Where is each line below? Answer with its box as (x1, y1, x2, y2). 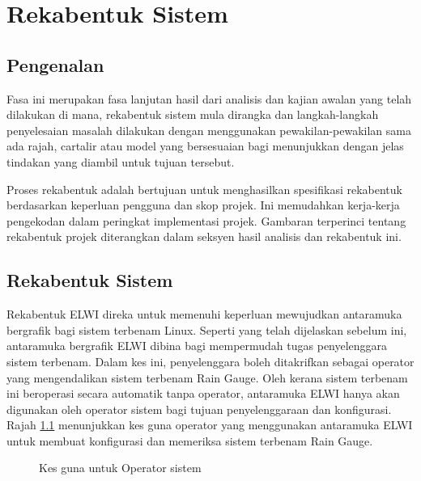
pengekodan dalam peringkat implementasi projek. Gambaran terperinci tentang (6, 212, 406, 229)
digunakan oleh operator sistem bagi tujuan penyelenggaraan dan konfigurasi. (6, 400, 392, 417)
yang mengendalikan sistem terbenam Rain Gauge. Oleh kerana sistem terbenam (6, 369, 408, 386)
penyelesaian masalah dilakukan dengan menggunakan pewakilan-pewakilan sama (6, 121, 411, 138)
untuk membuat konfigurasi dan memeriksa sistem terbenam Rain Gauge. (6, 432, 373, 449)
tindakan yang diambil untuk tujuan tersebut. (6, 153, 235, 170)
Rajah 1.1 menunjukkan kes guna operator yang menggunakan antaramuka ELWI (6, 416, 413, 433)
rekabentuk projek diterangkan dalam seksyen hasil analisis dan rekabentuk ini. (6, 228, 402, 245)
